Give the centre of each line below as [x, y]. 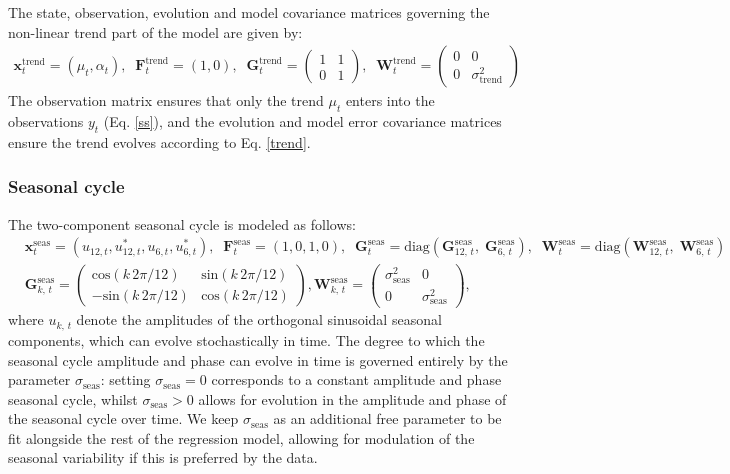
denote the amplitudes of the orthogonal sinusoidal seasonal [259, 319]
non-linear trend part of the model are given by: [155, 31]
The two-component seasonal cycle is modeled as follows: [182, 223]
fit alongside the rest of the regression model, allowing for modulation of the [241, 437]
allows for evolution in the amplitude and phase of [352, 398]
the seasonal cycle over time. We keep [123, 418]
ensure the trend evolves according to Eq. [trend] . [159, 141]
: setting [125, 379]
